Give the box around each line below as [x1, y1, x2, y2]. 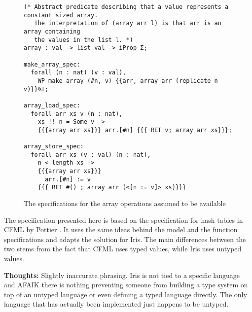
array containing [24, 28, 80, 35]
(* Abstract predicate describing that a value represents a [24, 3, 229, 10]
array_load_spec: [24, 102, 80, 109]
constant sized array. [24, 11, 98, 19]
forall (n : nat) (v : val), [31, 69, 126, 76]
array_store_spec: [24, 143, 84, 150]
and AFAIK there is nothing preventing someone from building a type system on [4, 279, 248, 290]
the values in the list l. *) [34, 36, 133, 43]
